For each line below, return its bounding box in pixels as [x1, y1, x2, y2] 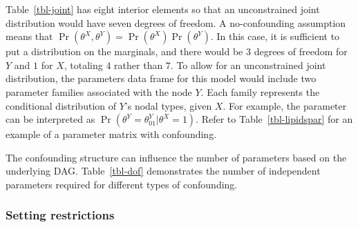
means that [6, 29, 53, 43]
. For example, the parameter [223, 98, 347, 112]
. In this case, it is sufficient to [210, 29, 340, 43]
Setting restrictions [6, 206, 115, 224]
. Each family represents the [200, 84, 320, 99]
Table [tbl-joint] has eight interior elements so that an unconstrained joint [6, 2, 320, 16]
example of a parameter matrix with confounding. [6, 127, 217, 141]
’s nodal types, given [124, 98, 212, 112]
